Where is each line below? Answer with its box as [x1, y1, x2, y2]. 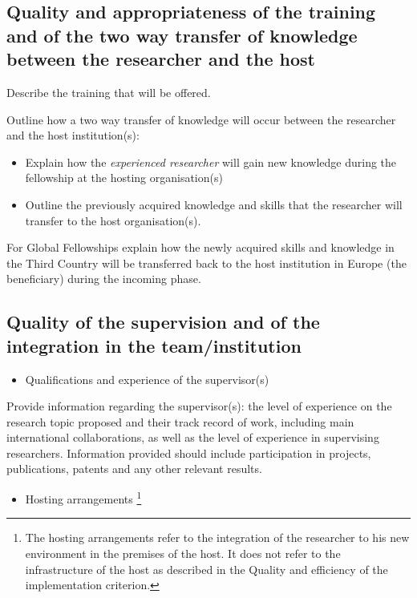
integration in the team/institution [6, 333, 302, 358]
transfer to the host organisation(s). [25, 212, 201, 228]
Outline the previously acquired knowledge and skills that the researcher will [25, 196, 403, 212]
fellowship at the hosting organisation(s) [25, 169, 223, 186]
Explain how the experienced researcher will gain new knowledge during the [25, 153, 397, 170]
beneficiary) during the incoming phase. [6, 270, 201, 287]
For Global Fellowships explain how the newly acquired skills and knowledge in [6, 239, 395, 256]
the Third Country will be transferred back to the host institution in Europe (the [6, 254, 407, 271]
